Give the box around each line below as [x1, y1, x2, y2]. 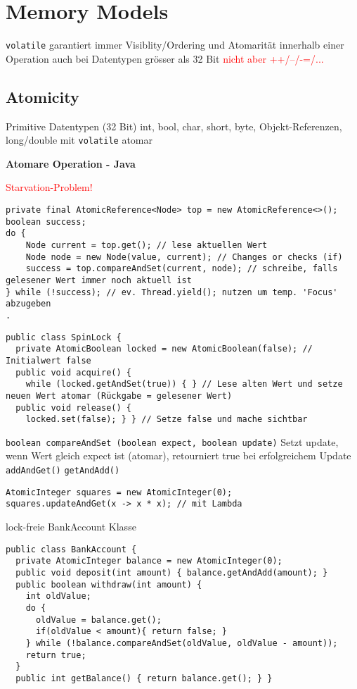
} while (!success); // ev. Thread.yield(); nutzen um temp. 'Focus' [6, 287, 338, 297]
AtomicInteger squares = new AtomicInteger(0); [6, 487, 233, 497]
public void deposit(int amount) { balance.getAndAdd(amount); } [15, 567, 328, 578]
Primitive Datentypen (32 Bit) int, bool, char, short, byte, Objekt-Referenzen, [6, 118, 342, 133]
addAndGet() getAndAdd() [6, 466, 120, 476]
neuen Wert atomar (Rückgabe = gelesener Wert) [6, 390, 233, 401]
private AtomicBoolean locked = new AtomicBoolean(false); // [15, 344, 313, 354]
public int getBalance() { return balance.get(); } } [15, 673, 273, 683]
